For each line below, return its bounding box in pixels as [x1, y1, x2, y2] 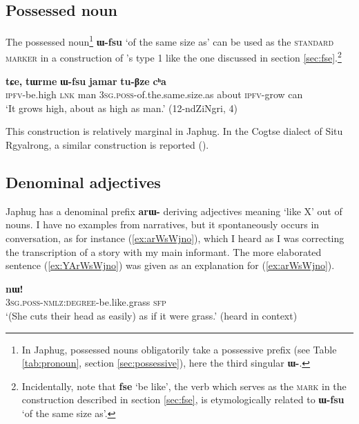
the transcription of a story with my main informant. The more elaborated [6, 244, 322, 259]
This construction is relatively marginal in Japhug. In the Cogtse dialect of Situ [6, 124, 343, 138]
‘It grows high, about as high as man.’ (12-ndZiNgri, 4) [6, 100, 237, 115]
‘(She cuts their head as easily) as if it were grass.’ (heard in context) [6, 308, 298, 323]
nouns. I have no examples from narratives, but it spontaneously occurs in [6, 217, 320, 232]
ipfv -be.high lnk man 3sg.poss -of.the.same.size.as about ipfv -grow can [6, 87, 303, 102]
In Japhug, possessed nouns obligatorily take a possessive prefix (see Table [21, 342, 337, 356]
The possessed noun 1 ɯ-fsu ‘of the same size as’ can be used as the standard [6, 33, 334, 48]
